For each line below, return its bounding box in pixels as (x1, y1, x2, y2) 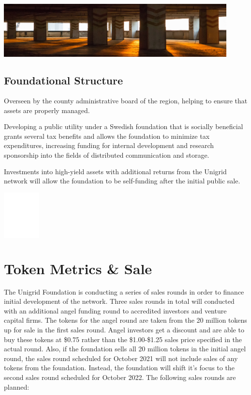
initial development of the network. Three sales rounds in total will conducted (4, 296, 235, 306)
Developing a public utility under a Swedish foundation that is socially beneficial (4, 121, 243, 132)
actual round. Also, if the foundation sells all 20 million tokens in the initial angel (4, 344, 246, 354)
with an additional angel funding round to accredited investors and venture (4, 305, 227, 315)
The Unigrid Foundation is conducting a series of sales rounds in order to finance (4, 286, 244, 296)
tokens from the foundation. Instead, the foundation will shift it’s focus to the (4, 362, 235, 373)
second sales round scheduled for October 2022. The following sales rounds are (4, 372, 236, 382)
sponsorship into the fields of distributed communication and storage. (4, 149, 209, 160)
